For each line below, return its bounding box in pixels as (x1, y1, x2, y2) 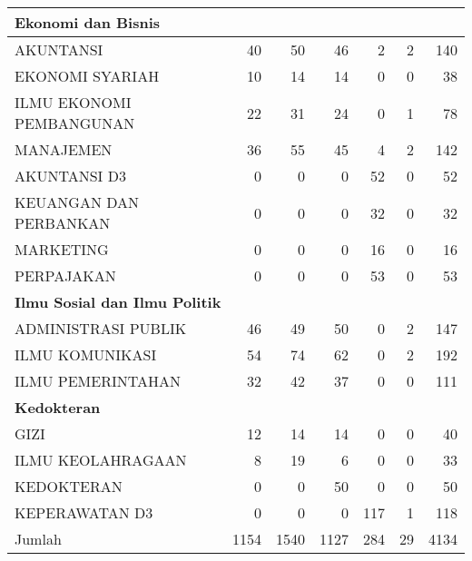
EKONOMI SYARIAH (15, 65, 160, 86)
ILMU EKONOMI (15, 92, 132, 113)
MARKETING (15, 239, 109, 260)
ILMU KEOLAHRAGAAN (15, 449, 187, 470)
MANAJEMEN (15, 139, 113, 160)
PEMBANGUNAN (15, 113, 135, 133)
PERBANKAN (15, 212, 111, 233)
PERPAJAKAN (15, 265, 116, 286)
